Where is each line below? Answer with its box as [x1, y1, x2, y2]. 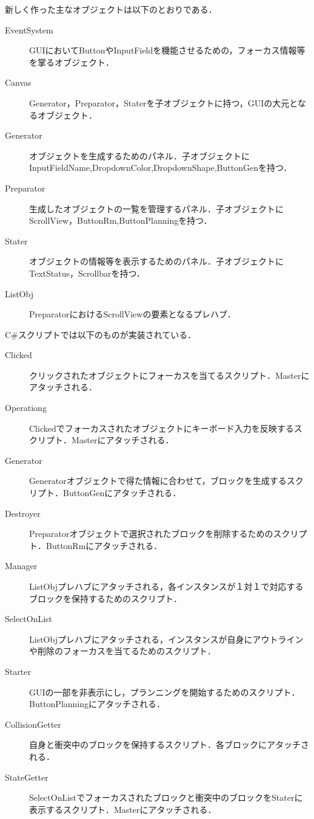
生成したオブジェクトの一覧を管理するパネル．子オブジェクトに [29, 202, 284, 215]
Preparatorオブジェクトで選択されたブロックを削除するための [29, 527, 273, 540]
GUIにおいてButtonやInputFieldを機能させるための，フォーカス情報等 [29, 44, 306, 57]
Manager [5, 559, 38, 572]
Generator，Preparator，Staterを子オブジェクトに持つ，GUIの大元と [29, 96, 298, 109]
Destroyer [5, 506, 41, 519]
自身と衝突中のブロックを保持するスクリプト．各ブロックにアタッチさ [29, 738, 309, 751]
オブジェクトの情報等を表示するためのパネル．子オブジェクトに [29, 255, 284, 268]
